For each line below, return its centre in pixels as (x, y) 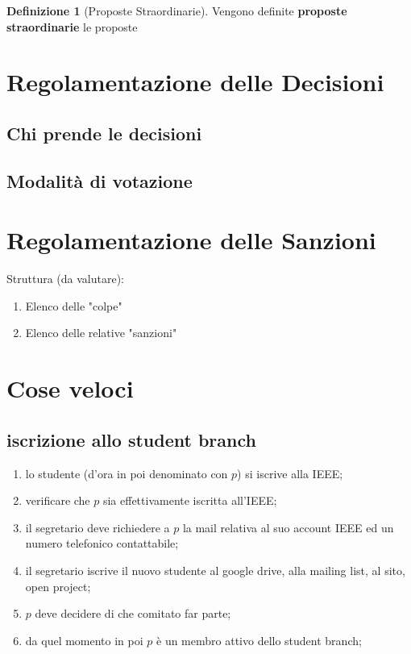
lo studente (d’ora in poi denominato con (127, 473)
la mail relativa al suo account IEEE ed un (288, 527)
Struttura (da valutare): (65, 279)
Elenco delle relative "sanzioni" (101, 333)
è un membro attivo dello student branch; (259, 640)
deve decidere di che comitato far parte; (133, 613)
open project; (58, 586)
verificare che (58, 500)
